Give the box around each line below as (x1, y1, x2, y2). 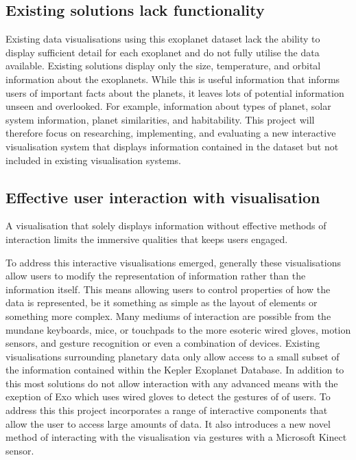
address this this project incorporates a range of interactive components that (5, 403, 328, 417)
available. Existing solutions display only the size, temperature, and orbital (5, 58, 321, 73)
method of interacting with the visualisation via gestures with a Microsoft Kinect (5, 430, 347, 444)
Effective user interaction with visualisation (5, 186, 320, 207)
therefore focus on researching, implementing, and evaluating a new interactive (5, 126, 336, 140)
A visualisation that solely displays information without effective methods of (5, 218, 327, 233)
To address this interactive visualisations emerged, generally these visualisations (5, 255, 341, 269)
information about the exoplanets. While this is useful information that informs (5, 71, 340, 86)
